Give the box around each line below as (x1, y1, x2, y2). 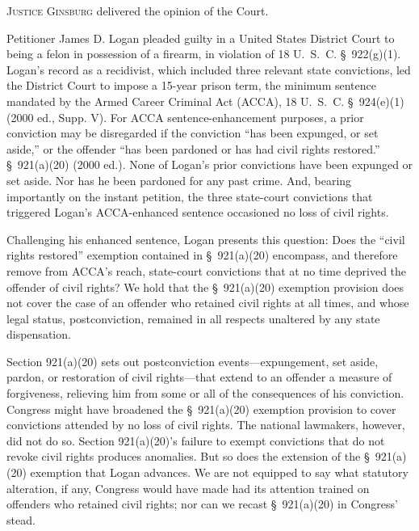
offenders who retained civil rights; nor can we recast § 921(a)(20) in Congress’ (6, 495, 398, 512)
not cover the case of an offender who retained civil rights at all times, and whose (6, 294, 409, 311)
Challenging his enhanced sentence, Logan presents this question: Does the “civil (6, 230, 405, 247)
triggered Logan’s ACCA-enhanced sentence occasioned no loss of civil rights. (6, 204, 389, 221)
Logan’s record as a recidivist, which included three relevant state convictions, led (6, 61, 411, 78)
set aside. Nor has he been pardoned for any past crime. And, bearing (6, 171, 352, 188)
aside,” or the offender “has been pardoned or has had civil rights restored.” (6, 140, 380, 157)
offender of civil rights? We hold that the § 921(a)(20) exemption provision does (6, 278, 404, 295)
